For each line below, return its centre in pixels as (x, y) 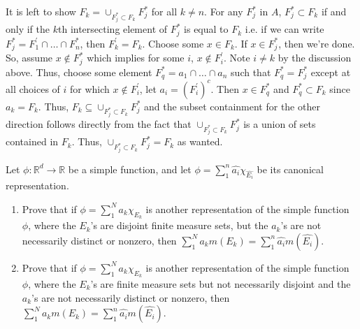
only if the (28, 29)
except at (331, 72)
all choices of (33, 88)
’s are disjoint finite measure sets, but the (179, 225)
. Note (237, 58)
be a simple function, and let (130, 169)
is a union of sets (280, 124)
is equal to (206, 29)
